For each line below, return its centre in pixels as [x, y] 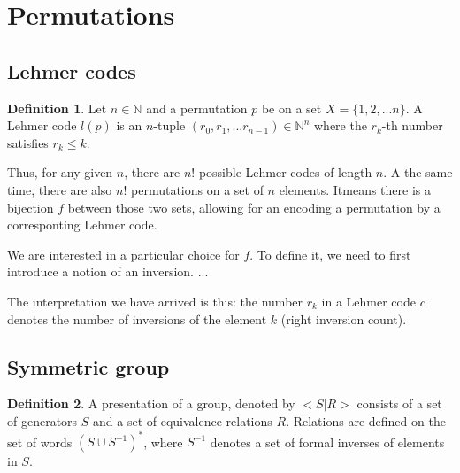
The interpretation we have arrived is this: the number [155, 301]
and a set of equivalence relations [183, 420]
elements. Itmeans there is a [355, 189]
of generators [42, 420]
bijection [31, 207]
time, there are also [60, 189]
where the [341, 125]
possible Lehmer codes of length [285, 172]
